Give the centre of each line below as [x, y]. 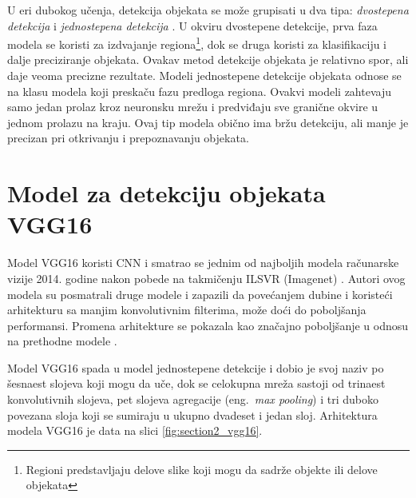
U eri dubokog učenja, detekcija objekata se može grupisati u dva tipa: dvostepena [208, 10]
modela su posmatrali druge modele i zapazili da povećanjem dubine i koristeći [200, 294]
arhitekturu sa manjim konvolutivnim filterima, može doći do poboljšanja [187, 310]
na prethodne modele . [62, 341]
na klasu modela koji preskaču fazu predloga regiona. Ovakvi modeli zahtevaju [199, 91]
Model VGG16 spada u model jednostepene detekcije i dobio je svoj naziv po [196, 367]
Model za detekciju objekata [166, 193]
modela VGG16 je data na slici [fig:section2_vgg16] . [135, 430]
